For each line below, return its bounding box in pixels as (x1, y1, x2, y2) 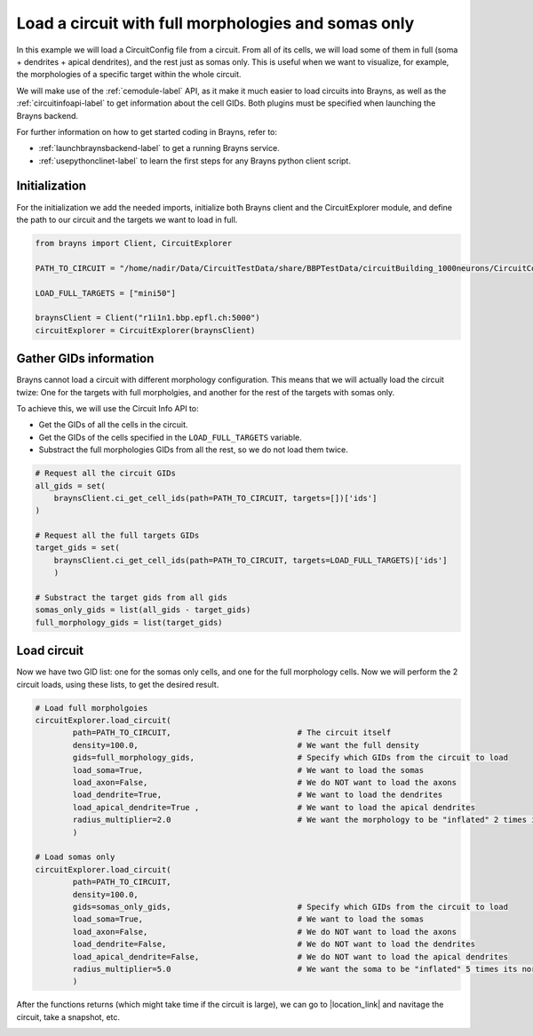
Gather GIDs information (16, 351, 155, 366)
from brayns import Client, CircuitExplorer (35, 238, 233, 248)
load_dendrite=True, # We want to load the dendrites (72, 790, 443, 800)
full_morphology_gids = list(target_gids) (35, 618, 223, 627)
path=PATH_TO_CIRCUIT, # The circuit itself (72, 728, 392, 737)
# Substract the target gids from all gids (35, 593, 228, 603)
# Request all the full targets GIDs (35, 530, 200, 541)
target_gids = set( (35, 543, 120, 553)
